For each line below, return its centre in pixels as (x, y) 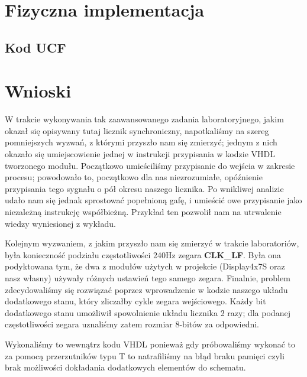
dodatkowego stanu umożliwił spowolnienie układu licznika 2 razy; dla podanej (148, 312)
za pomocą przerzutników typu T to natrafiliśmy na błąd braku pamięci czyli (145, 355)
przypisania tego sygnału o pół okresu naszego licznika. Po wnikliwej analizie (144, 188)
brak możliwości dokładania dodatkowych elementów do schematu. (125, 367)
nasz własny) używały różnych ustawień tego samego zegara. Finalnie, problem (148, 278)
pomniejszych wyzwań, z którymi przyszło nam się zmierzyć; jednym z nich (141, 142)
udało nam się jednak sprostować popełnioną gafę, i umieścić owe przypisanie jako (153, 200)
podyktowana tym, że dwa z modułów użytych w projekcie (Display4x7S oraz (145, 266)
